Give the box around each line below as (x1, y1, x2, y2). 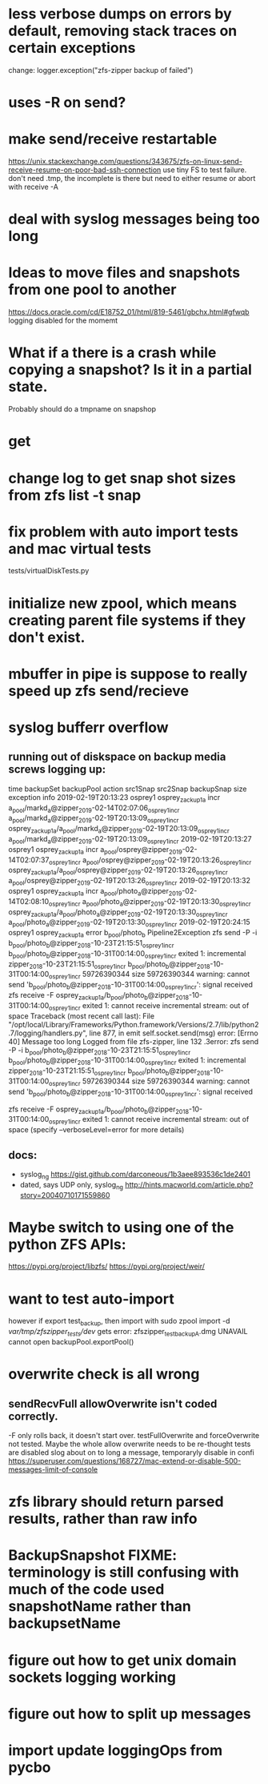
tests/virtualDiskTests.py (8, 566, 90, 576)
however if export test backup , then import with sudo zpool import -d (8, 1316, 230, 1328)
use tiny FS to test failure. (162, 165, 247, 175)
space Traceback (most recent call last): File (8, 1011, 154, 1021)
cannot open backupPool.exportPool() (8, 1337, 134, 1346)
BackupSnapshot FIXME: (8, 1546, 178, 1565)
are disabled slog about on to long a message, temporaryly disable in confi (8, 1448, 254, 1457)
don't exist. (8, 628, 86, 646)
